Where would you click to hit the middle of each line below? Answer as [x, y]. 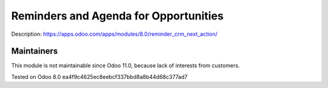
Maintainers [35, 51]
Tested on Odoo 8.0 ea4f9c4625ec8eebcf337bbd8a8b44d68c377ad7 [99, 76]
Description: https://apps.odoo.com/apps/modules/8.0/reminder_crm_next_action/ [114, 34]
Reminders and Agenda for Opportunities [118, 16]
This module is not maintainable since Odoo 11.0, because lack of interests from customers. [125, 66]
